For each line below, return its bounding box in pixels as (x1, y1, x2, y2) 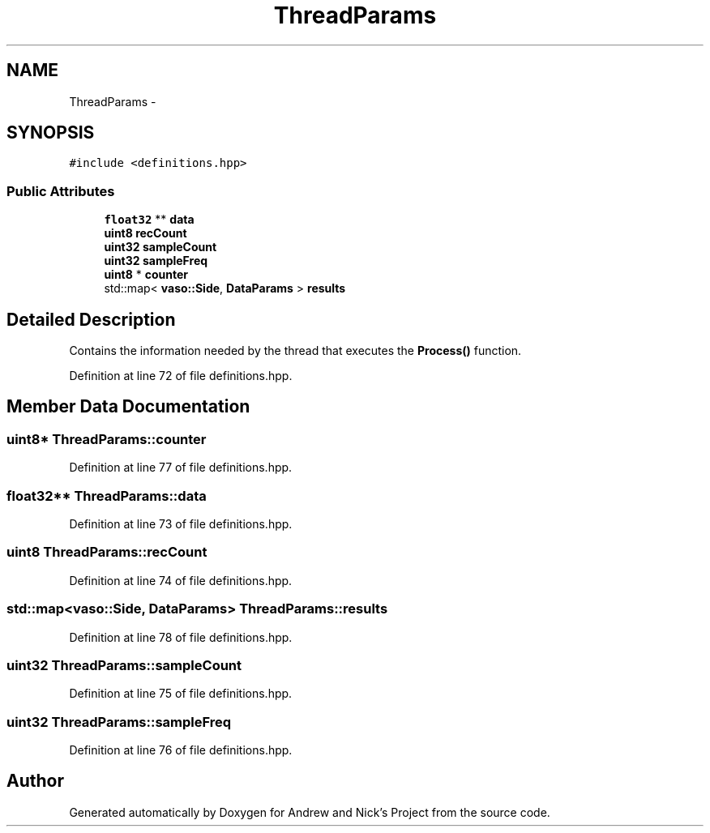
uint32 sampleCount (104, 240, 217, 254)
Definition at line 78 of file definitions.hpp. (69, 630, 293, 644)
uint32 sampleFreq (104, 254, 208, 268)
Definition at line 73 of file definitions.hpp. (69, 517, 293, 531)
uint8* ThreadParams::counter (6, 430, 207, 447)
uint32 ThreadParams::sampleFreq (6, 713, 232, 730)
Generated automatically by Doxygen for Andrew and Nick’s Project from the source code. (69, 805, 550, 819)
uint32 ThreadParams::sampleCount (6, 656, 242, 673)
